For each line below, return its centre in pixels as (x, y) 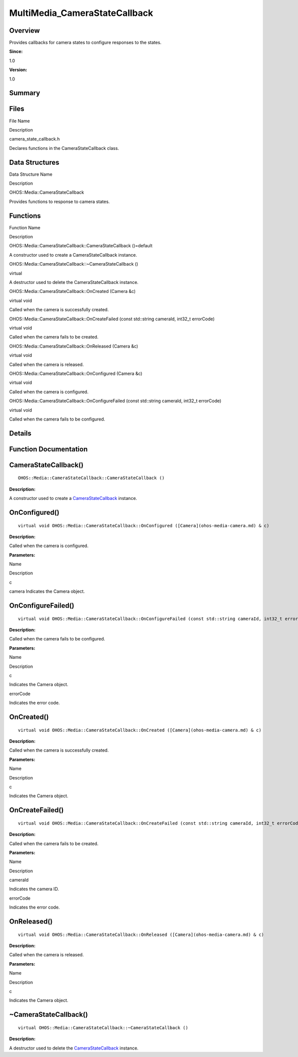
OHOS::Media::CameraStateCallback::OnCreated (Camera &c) (73, 291)
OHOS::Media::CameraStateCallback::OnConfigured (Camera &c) (76, 373)
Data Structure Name (31, 174)
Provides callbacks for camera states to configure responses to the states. (85, 43)
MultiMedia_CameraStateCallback (81, 13)
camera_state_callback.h (35, 139)
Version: (18, 70)
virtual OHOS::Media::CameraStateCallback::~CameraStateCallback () (103, 1027)
